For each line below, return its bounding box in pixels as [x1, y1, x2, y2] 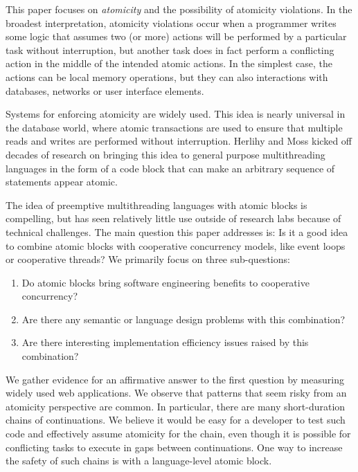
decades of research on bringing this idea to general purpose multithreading [6, 147, 325, 161]
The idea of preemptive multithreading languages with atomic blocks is [6, 197, 307, 212]
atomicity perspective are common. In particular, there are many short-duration [6, 399, 346, 413]
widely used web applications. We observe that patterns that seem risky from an [6, 385, 347, 400]
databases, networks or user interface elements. [6, 83, 204, 98]
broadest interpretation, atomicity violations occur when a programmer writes [6, 15, 337, 30]
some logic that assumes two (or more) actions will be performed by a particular [6, 29, 347, 44]
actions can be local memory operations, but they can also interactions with [6, 69, 328, 84]
